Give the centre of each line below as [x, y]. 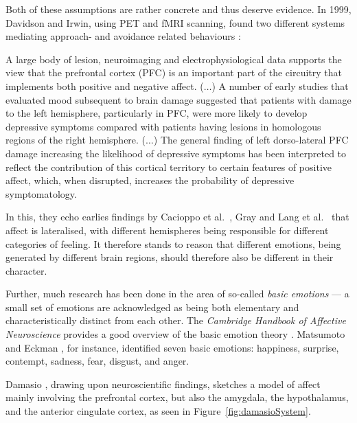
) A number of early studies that [280, 85]
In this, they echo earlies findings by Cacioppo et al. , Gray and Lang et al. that [177, 217]
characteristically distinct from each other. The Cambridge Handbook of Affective [176, 320]
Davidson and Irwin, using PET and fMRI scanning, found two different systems [175, 22]
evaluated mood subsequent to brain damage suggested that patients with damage [178, 99]
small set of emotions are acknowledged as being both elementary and [152, 307]
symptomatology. [41, 193]
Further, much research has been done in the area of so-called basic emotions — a [177, 294]
